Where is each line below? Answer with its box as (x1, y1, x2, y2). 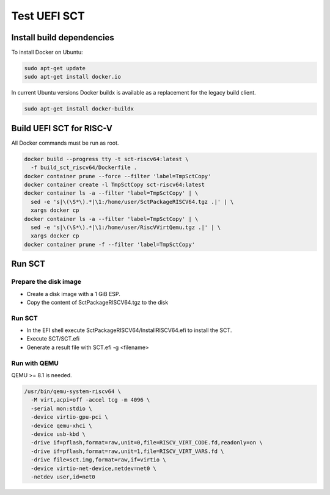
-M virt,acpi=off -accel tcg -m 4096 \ (31, 397, 150, 403)
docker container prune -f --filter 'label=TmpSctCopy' (24, 241, 196, 248)
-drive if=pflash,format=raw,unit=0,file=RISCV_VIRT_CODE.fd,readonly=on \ (31, 439, 263, 446)
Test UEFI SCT (11, 9, 85, 23)
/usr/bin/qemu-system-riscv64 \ (24, 388, 122, 395)
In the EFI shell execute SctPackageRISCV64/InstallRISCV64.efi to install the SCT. (26, 327, 232, 334)
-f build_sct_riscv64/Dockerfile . (31, 164, 137, 171)
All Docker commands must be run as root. (11, 139, 119, 146)
